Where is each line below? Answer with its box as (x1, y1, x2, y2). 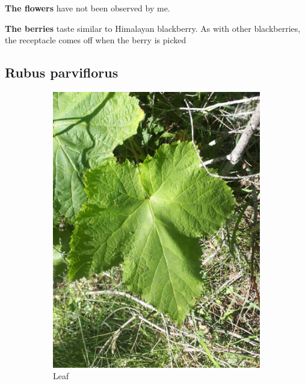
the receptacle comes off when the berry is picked (5, 34, 186, 46)
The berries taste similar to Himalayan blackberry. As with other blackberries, (5, 22, 301, 34)
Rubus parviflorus (5, 63, 119, 82)
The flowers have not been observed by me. (5, 2, 170, 14)
